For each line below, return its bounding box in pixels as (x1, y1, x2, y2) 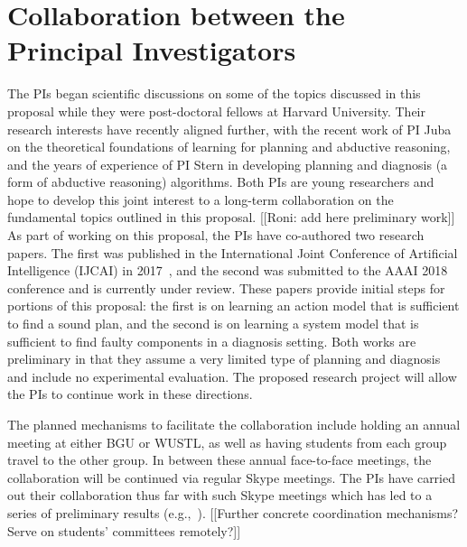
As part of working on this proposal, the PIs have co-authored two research (7, 226, 425, 245)
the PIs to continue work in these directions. (7, 385, 253, 403)
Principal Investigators (7, 32, 296, 69)
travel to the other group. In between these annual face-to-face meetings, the (7, 450, 432, 469)
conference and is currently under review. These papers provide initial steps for (7, 278, 445, 297)
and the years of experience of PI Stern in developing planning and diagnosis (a (7, 154, 448, 173)
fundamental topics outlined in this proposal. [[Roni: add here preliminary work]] (7, 208, 455, 227)
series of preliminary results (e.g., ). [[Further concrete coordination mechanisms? (7, 503, 459, 522)
